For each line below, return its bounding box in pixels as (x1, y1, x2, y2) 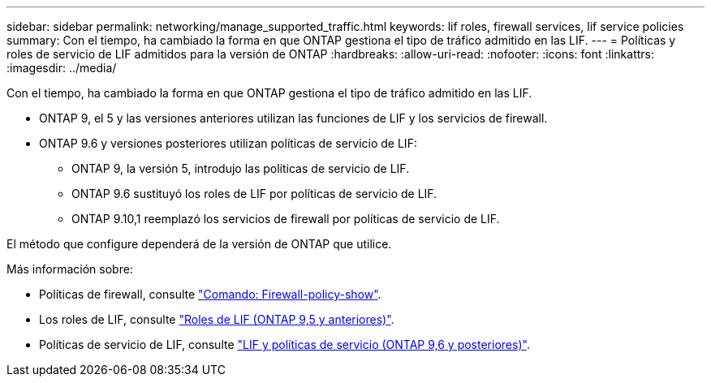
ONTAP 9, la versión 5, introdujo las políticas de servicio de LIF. (71, 161, 410, 175)
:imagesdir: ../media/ (6, 61, 117, 75)
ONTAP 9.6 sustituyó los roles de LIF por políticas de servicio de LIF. (71, 187, 437, 200)
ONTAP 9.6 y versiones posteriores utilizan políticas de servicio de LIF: (39, 136, 417, 150)
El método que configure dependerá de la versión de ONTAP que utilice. (6, 237, 392, 251)
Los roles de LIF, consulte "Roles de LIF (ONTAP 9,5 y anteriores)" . (39, 312, 394, 326)
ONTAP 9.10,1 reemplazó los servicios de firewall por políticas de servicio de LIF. (71, 212, 500, 226)
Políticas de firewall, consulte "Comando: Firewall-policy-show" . (39, 287, 381, 301)
